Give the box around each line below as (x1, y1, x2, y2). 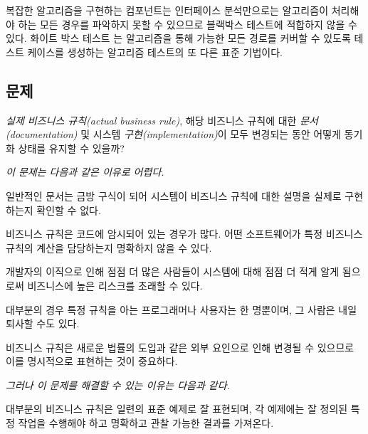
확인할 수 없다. (36, 202, 101, 217)
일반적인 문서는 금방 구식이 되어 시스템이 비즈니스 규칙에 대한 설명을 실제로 (6, 188, 342, 203)
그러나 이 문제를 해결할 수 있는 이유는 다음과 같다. (6, 377, 230, 392)
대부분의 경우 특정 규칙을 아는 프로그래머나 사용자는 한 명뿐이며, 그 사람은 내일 (6, 302, 357, 317)
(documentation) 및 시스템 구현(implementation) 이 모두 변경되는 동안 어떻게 (6, 127, 341, 142)
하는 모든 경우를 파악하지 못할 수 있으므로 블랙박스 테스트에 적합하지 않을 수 (18, 16, 357, 31)
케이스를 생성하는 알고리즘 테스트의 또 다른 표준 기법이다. (27, 44, 283, 59)
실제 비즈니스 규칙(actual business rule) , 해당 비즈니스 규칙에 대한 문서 (6, 112, 318, 127)
